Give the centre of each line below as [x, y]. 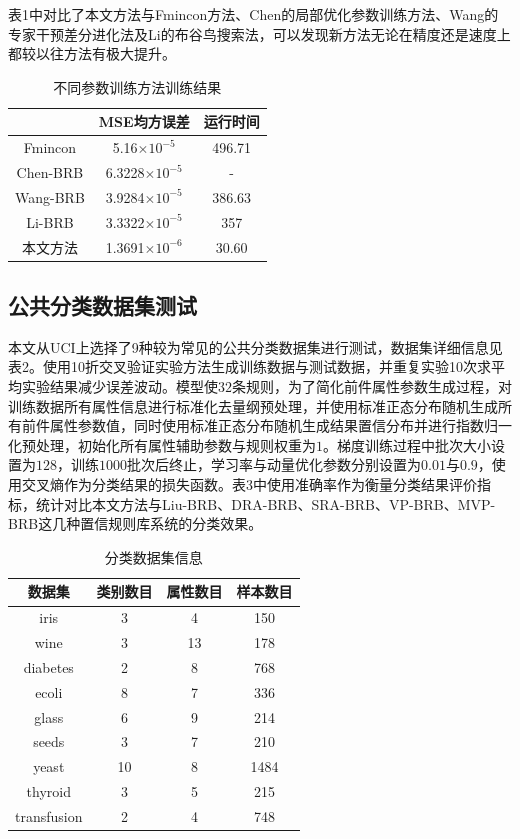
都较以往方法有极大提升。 [92, 53]
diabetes [48, 666]
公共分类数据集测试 [102, 305]
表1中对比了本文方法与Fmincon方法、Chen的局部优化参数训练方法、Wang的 [253, 14]
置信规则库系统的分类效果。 [171, 523]
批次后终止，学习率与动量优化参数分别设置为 [274, 464]
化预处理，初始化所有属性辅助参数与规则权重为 [162, 444]
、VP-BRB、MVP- [435, 503]
